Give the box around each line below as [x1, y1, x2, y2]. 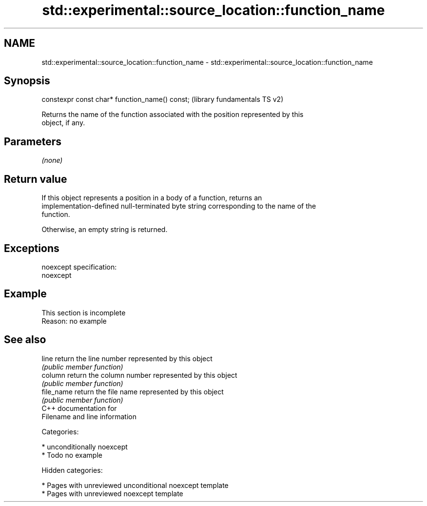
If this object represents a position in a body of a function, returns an [41, 194, 262, 202]
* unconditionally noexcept [41, 442, 128, 451]
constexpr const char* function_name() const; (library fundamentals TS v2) [41, 95, 284, 104]
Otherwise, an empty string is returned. [41, 225, 168, 234]
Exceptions [4, 242, 59, 254]
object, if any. [41, 118, 85, 127]
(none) [41, 156, 63, 165]
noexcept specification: [41, 262, 117, 271]
